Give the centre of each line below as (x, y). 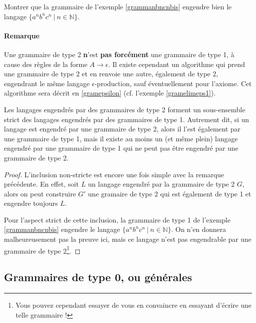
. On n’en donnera (198, 229)
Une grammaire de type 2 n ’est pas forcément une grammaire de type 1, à (119, 54)
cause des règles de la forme (46, 64)
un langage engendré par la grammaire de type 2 (161, 184)
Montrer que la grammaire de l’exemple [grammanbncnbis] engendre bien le (118, 6)
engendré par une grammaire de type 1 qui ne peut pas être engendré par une (121, 148)
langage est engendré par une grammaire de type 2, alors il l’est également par (122, 129)
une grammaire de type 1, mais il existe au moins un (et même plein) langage (121, 138)
